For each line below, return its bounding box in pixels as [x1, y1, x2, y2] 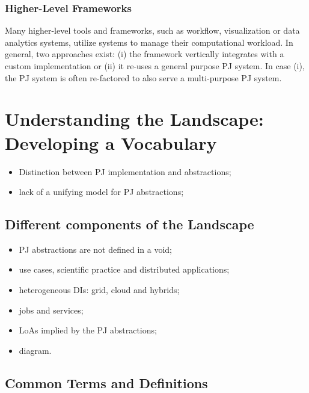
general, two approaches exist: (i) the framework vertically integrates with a [5, 48, 284, 60]
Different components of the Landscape [5, 215, 254, 234]
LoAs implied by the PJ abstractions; [19, 324, 157, 336]
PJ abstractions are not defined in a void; [19, 243, 172, 255]
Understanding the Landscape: [5, 107, 264, 131]
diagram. [19, 344, 52, 356]
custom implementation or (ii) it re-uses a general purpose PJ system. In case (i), [5, 60, 305, 72]
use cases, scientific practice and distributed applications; [19, 263, 230, 276]
